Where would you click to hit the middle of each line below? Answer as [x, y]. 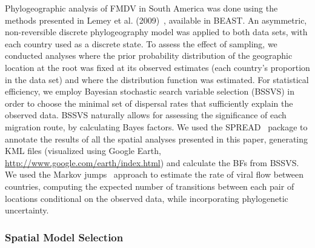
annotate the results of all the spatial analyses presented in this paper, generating [157, 139]
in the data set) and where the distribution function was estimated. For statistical [157, 79]
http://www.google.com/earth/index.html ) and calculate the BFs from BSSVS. [152, 162]
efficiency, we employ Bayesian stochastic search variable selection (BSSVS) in [150, 91]
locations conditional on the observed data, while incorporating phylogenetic [147, 198]
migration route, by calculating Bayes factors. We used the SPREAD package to [156, 126]
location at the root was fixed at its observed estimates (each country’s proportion [157, 67]
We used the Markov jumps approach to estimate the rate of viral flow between [154, 174]
